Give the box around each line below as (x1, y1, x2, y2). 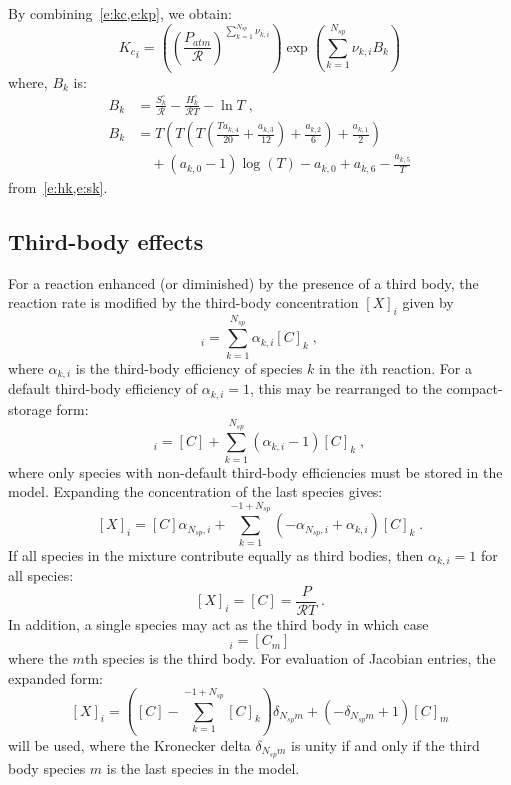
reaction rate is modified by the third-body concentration (8, 292, 359, 313)
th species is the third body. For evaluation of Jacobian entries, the (84, 648, 496, 669)
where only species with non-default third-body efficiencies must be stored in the (8, 461, 503, 482)
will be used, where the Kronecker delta (8, 734, 251, 755)
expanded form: (8, 667, 103, 688)
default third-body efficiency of (8, 378, 198, 399)
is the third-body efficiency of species (75, 357, 303, 378)
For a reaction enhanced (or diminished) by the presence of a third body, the (8, 272, 479, 293)
